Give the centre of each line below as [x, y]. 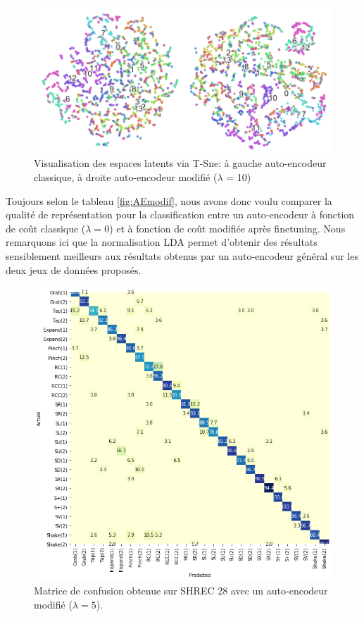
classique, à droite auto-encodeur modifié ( [126, 177]
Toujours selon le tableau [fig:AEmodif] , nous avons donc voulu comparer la [169, 200]
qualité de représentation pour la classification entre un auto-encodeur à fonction [180, 214]
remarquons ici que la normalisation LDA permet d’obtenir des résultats [162, 242]
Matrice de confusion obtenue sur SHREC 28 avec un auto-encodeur [181, 591]
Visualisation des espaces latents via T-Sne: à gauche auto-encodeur [180, 163]
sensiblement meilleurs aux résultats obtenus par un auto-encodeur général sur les [182, 256]
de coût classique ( [46, 228]
